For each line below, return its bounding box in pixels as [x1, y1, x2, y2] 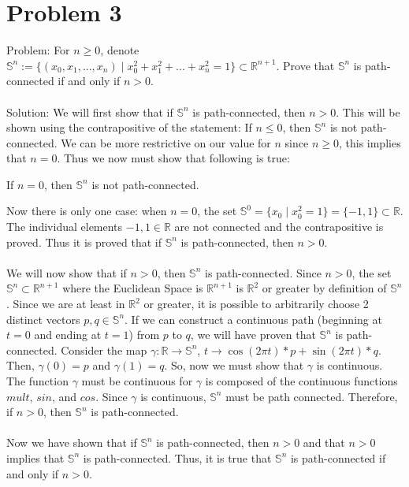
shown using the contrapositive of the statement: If [6, 119, 252, 136]
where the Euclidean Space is [62, 280, 203, 296]
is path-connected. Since [204, 264, 322, 281]
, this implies [338, 134, 401, 151]
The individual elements [6, 218, 123, 235]
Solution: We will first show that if [6, 103, 173, 120]
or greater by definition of [262, 280, 387, 296]
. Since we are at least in [6, 296, 125, 312]
